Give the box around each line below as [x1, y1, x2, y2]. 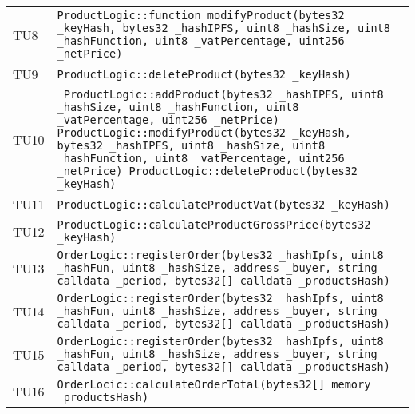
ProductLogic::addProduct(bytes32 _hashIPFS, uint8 [63, 88, 384, 101]
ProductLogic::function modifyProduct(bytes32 [57, 9, 345, 22]
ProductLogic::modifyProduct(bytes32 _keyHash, [57, 126, 351, 139]
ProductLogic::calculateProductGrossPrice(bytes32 [57, 218, 371, 231]
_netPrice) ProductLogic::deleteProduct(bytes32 [57, 165, 358, 177]
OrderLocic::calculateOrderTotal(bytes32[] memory [57, 378, 371, 391]
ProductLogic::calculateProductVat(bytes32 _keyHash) [57, 197, 390, 211]
